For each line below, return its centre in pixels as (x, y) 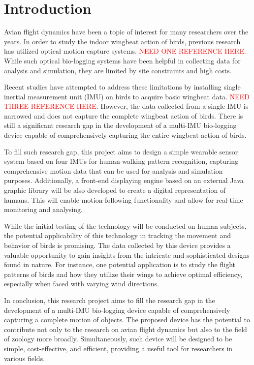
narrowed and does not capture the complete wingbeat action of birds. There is (124, 115)
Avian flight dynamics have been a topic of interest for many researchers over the (126, 32)
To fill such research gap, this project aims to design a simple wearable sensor (121, 151)
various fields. (25, 358)
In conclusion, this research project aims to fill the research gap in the (110, 300)
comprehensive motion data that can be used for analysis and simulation (113, 170)
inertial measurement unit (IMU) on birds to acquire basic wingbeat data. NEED (127, 96)
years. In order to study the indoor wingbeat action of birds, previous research (122, 41)
